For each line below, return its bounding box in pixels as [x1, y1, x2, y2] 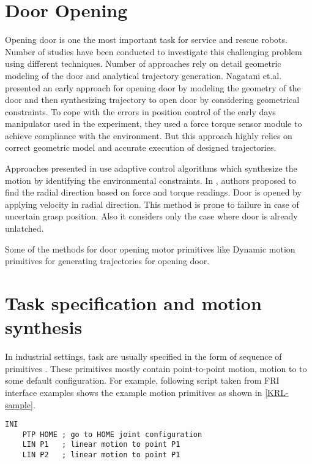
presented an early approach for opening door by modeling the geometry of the [5, 81, 301, 94]
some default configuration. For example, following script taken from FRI [5, 374, 280, 387]
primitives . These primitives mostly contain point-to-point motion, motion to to [5, 362, 307, 375]
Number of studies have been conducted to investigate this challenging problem [5, 45, 302, 58]
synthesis [5, 314, 83, 340]
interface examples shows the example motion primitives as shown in [5, 386, 262, 398]
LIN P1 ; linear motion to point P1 [22, 440, 180, 449]
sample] [5, 398, 33, 411]
